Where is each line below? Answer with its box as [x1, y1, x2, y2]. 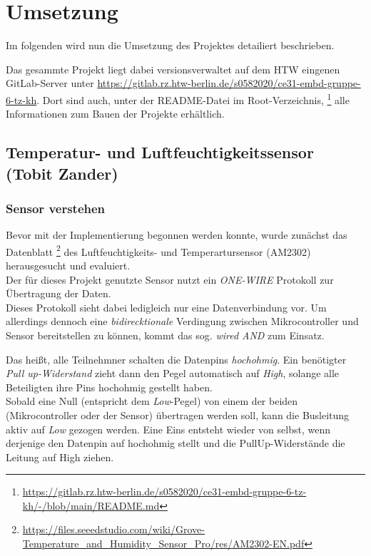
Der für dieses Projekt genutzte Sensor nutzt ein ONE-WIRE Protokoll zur [6, 272, 334, 287]
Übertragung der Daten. [6, 286, 111, 301]
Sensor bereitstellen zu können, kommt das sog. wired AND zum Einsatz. [6, 327, 325, 342]
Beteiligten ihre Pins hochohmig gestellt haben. [6, 379, 213, 394]
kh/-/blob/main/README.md [22, 498, 160, 513]
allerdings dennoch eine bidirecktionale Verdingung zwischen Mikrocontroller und [6, 314, 359, 329]
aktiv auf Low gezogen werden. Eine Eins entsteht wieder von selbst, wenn [6, 421, 330, 436]
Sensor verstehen [6, 199, 106, 217]
